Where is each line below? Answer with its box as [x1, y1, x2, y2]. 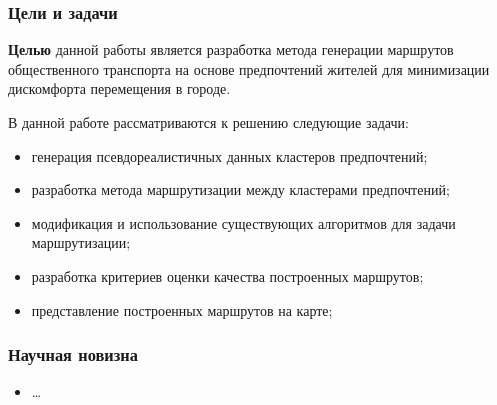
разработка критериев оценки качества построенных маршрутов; [31, 265, 424, 286]
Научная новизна [8, 342, 138, 367]
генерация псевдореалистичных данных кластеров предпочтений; [31, 145, 428, 166]
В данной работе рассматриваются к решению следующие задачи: [8, 112, 409, 132]
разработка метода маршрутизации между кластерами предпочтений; [31, 179, 450, 200]
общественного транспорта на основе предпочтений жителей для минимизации [8, 58, 490, 79]
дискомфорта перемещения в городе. [8, 78, 231, 99]
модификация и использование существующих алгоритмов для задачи [31, 212, 456, 233]
